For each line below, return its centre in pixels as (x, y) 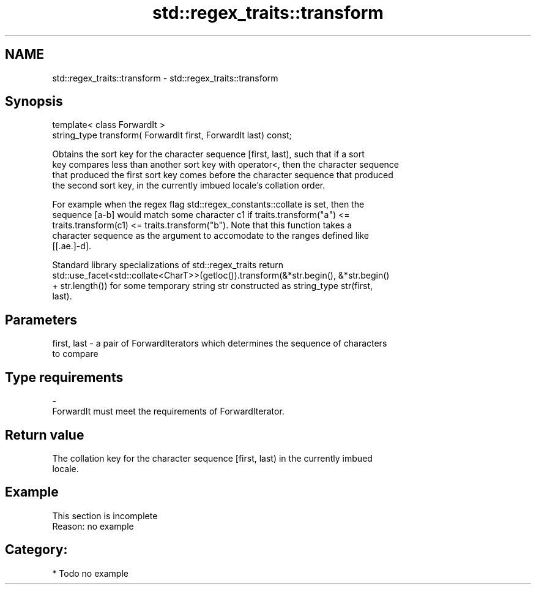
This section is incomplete (105, 516)
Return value (45, 435)
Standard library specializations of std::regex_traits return (168, 265)
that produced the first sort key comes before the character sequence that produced (223, 175)
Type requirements (64, 377)
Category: (36, 550)
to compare (75, 354)
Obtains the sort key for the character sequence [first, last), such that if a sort (208, 154)
